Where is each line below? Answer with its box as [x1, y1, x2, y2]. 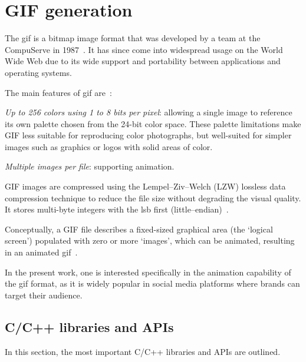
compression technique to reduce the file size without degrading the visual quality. [5, 191, 301, 204]
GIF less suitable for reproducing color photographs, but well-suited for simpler [5, 129, 292, 141]
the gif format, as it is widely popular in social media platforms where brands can [5, 277, 300, 290]
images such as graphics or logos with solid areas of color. [5, 140, 213, 152]
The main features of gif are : [5, 86, 112, 98]
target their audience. [5, 288, 83, 301]
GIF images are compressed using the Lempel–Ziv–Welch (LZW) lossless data [5, 180, 286, 192]
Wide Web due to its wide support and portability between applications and [5, 55, 281, 67]
